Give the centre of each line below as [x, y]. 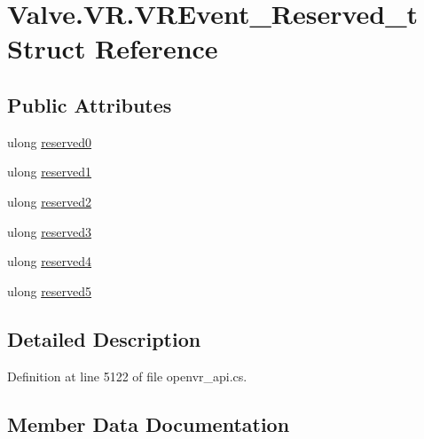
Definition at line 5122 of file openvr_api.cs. [127, 376]
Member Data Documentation [149, 423]
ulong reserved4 [50, 261]
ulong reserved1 [50, 172]
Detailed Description [104, 338]
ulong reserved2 [50, 201]
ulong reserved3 [50, 231]
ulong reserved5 [50, 290]
